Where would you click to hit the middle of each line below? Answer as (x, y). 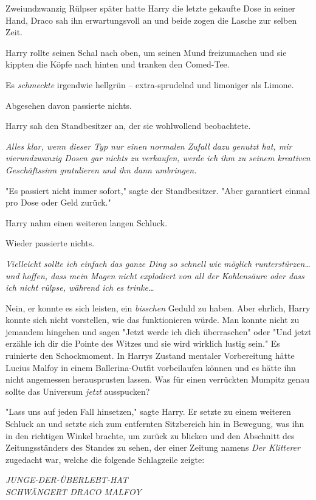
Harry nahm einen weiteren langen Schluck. (87, 222)
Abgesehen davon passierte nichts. (69, 105)
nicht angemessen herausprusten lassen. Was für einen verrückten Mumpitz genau (158, 379)
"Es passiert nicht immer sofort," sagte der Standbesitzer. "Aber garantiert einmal (158, 190)
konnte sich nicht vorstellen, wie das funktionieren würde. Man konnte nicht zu (153, 320)
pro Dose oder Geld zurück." (58, 202)
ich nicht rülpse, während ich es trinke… (80, 287)
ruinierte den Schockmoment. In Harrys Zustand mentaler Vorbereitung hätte (150, 356)
